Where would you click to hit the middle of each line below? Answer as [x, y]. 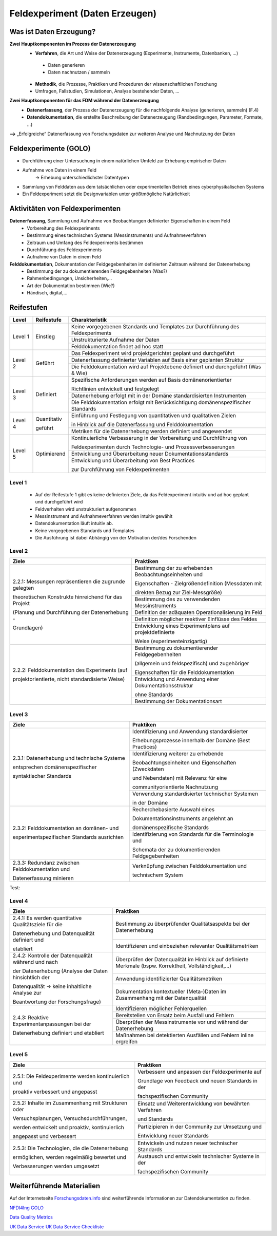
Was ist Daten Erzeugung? [53, 32]
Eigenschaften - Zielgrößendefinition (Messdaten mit [198, 584]
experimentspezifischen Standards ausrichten [68, 837]
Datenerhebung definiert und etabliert [58, 1033]
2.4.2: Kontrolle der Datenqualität [53, 956]
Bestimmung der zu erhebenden [174, 568]
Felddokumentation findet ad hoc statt [117, 347]
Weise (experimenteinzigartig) [171, 641]
